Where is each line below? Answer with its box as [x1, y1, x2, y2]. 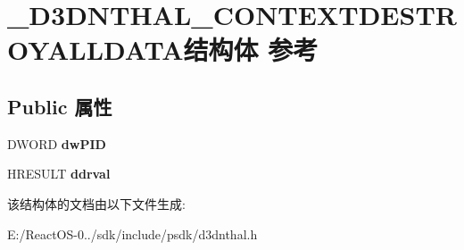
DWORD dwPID [7, 134, 106, 153]
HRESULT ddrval [7, 164, 111, 183]
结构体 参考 [183, 31, 319, 68]
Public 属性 [7, 92, 112, 120]
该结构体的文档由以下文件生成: [7, 194, 186, 212]
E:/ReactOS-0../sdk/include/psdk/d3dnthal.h [7, 224, 258, 243]
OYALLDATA [7, 31, 184, 68]
